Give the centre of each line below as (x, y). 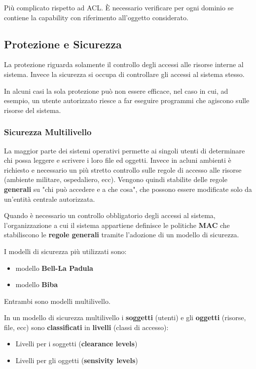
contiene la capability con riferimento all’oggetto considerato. (96, 17)
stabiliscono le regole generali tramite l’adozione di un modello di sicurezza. (122, 235)
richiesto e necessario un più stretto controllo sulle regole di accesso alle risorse (123, 169)
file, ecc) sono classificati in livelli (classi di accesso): (86, 327)
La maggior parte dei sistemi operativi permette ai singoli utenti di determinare (125, 150)
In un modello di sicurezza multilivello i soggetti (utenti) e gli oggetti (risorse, (125, 317)
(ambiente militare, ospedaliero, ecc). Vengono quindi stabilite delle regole (116, 179)
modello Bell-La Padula (54, 268)
